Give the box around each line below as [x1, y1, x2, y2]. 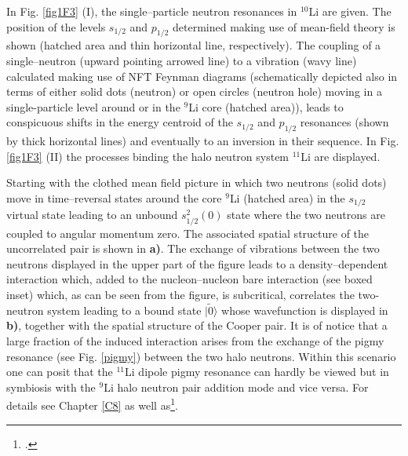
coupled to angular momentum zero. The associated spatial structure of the [6, 224, 370, 241]
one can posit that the [6, 363, 113, 380]
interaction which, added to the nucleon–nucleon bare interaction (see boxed [6, 271, 373, 287]
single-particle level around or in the [6, 98, 180, 115]
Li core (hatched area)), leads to [188, 98, 344, 115]
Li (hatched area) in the [229, 189, 345, 206]
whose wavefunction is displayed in [221, 301, 388, 318]
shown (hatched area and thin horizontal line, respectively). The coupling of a [6, 37, 381, 53]
